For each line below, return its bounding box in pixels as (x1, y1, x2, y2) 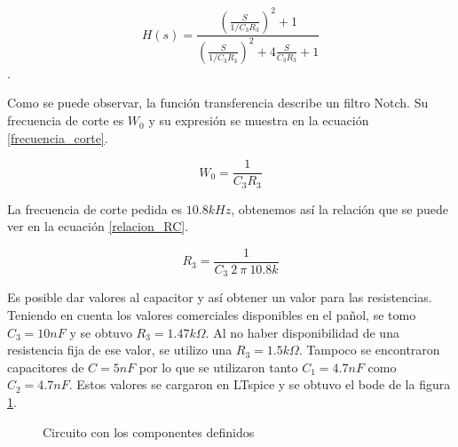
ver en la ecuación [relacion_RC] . (7, 217, 189, 235)
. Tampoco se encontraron (298, 340, 440, 359)
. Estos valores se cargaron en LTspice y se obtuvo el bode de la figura (68, 375, 451, 394)
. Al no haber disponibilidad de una (205, 323, 399, 341)
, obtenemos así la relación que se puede (231, 199, 448, 218)
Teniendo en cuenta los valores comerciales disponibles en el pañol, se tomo (7, 306, 416, 324)
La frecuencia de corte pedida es (7, 199, 183, 218)
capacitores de (7, 357, 84, 376)
